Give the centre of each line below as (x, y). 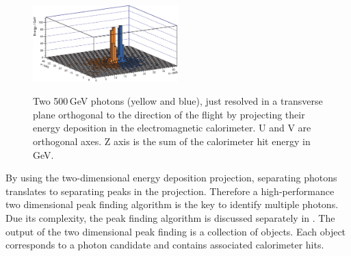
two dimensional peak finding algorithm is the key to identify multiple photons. (172, 204)
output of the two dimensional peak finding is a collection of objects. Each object (176, 231)
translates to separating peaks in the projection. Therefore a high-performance (170, 191)
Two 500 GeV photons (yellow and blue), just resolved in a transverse (178, 101)
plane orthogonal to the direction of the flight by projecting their (169, 114)
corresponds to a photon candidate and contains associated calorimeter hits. (165, 245)
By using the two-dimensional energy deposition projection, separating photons (171, 178)
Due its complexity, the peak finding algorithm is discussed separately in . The (170, 217)
